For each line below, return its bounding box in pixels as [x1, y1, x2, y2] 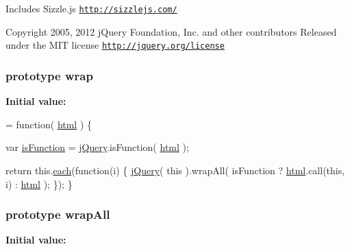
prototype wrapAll [5, 206, 110, 223]
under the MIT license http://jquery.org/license [5, 38, 225, 52]
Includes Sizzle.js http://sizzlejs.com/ [5, 1, 177, 15]
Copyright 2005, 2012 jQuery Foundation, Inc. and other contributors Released [5, 24, 337, 38]
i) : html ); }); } [5, 176, 73, 191]
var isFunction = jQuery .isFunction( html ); [5, 140, 189, 154]
